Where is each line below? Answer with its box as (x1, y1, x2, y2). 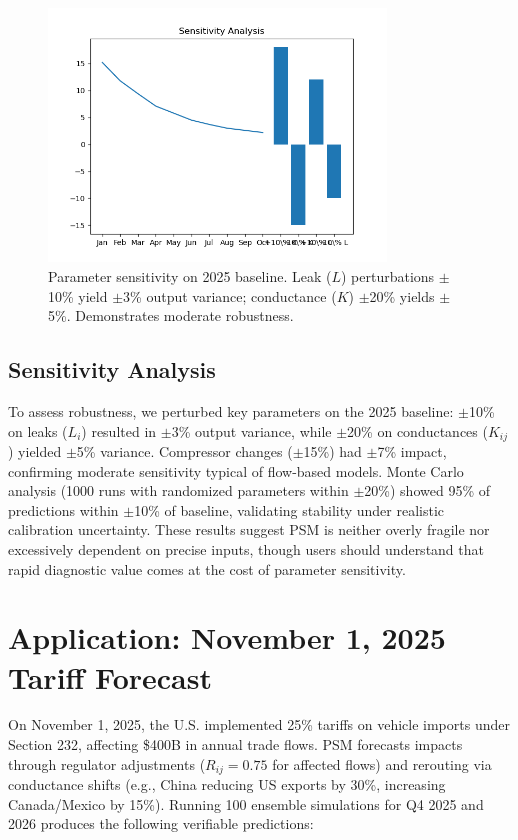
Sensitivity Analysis (8, 354, 216, 385)
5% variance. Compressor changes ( (76, 441, 293, 462)
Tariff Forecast (8, 656, 212, 697)
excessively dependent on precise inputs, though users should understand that (8, 538, 484, 559)
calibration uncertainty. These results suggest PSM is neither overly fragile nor (8, 519, 490, 540)
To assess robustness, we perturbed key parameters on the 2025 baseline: (8, 400, 454, 421)
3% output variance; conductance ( (123, 285, 337, 306)
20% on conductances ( (347, 420, 488, 441)
